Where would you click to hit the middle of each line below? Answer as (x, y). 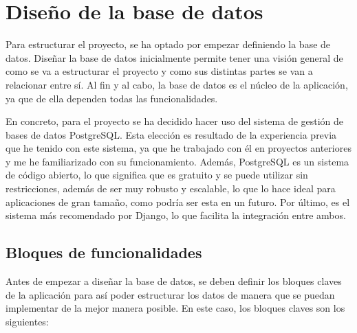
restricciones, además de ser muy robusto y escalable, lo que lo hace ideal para (171, 188)
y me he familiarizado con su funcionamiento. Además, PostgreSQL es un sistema (177, 161)
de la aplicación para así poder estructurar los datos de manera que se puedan (170, 294)
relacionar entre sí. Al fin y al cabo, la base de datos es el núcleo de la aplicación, (177, 84)
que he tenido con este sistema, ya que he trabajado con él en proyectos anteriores (178, 148)
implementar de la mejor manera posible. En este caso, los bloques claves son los (175, 308)
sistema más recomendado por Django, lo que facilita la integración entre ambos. (176, 215)
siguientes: (27, 321)
